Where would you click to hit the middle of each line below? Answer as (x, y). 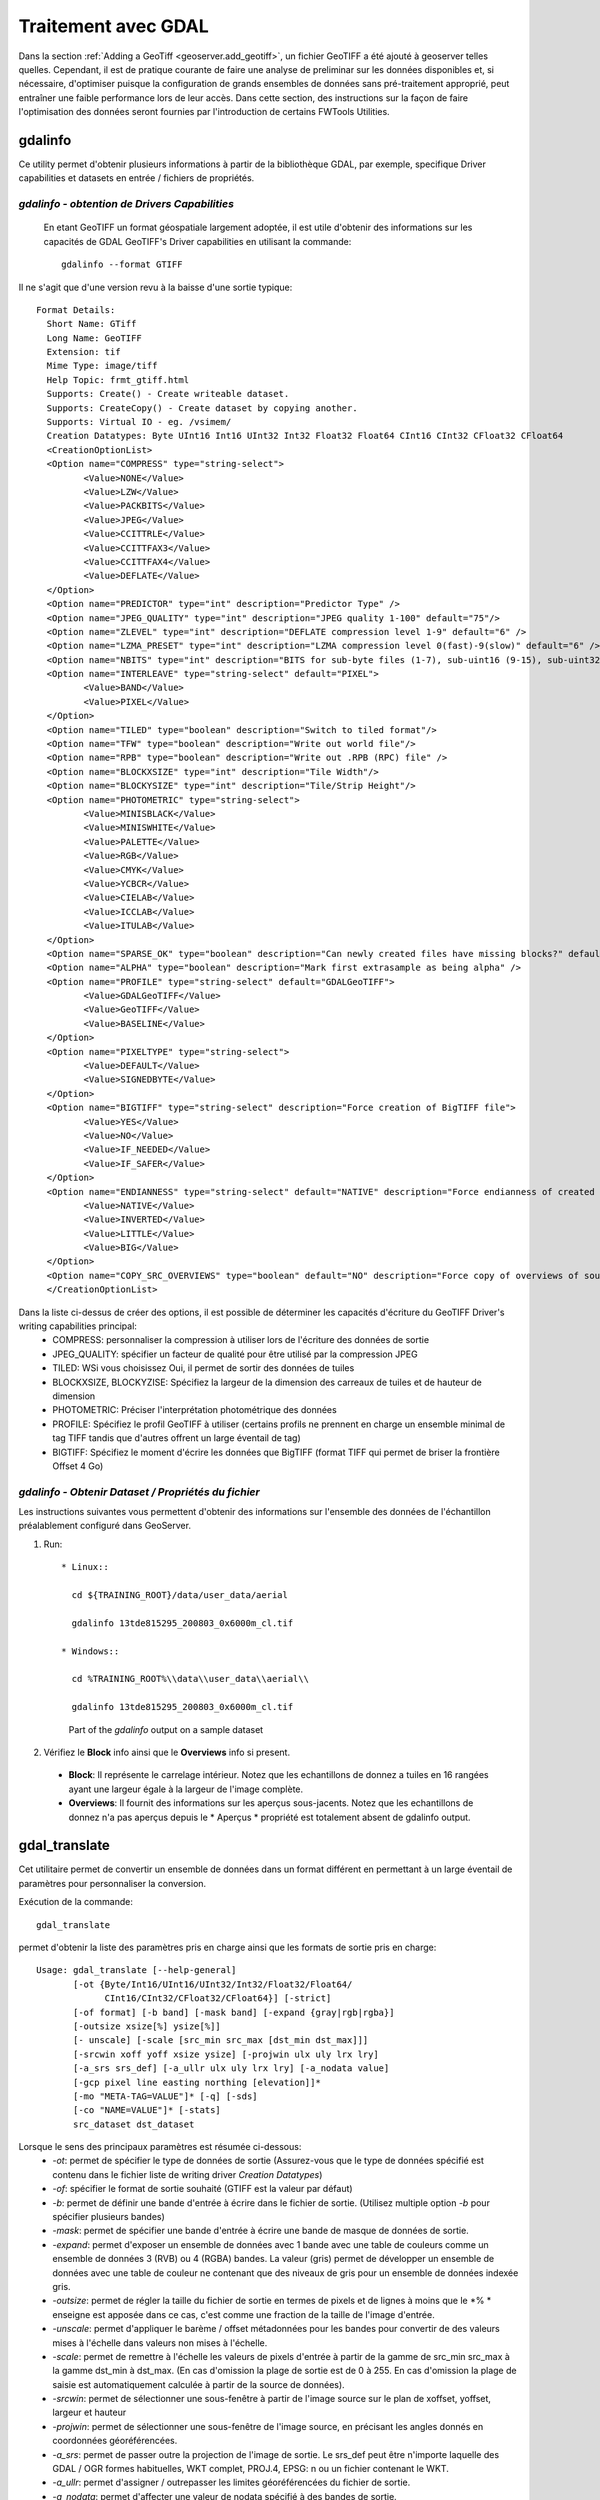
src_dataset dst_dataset (134, 2124)
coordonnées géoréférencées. (115, 2441)
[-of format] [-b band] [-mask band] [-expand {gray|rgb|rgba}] (234, 2012)
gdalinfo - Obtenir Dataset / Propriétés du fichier (139, 1492)
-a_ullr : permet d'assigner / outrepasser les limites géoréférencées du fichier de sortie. (231, 2482)
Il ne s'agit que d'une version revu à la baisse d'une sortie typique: (155, 287)
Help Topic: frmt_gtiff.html (118, 379)
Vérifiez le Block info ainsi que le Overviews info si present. (166, 1752)
